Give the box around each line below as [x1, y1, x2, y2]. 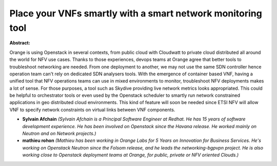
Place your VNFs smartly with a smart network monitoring [9, 8, 263, 19]
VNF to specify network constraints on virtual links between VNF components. [9, 107, 175, 113]
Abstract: [9, 40, 30, 46]
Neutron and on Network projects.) [22, 131, 96, 137]
